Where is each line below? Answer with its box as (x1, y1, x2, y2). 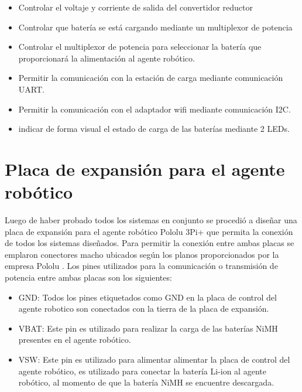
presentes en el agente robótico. (18, 333, 131, 346)
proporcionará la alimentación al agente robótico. (18, 52, 195, 64)
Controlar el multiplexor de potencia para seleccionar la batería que (18, 40, 262, 53)
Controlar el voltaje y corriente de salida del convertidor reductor (18, 1, 253, 13)
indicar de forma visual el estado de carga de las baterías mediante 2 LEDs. (18, 122, 290, 135)
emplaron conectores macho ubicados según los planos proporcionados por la (5, 248, 279, 260)
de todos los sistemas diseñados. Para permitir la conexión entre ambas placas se (5, 237, 294, 249)
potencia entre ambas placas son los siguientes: (5, 271, 172, 284)
